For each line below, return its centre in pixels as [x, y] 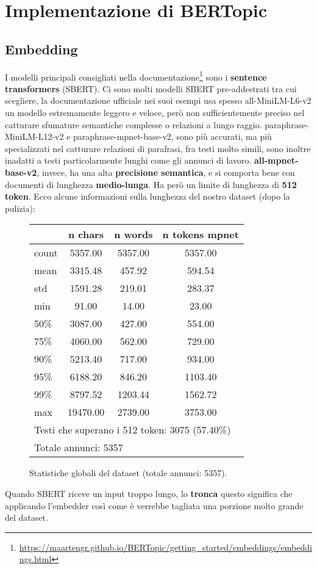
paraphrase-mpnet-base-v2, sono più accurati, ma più [172, 136]
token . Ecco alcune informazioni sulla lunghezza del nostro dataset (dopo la [148, 196]
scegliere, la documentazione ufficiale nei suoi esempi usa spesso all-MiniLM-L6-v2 [158, 100]
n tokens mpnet [201, 234]
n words [134, 234]
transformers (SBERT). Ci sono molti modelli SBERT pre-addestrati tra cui [151, 88]
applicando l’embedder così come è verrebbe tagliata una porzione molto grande [154, 505]
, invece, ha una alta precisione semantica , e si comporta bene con [166, 172]
